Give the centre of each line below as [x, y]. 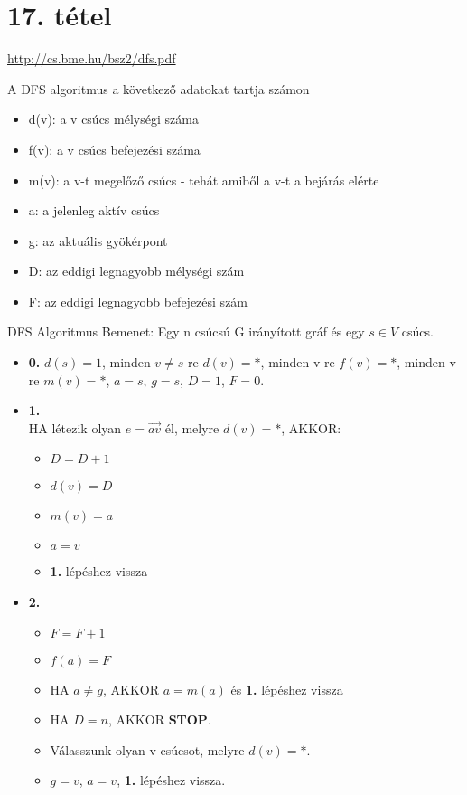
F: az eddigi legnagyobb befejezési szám [138, 301]
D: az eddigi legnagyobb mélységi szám [136, 271]
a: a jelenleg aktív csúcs [94, 210]
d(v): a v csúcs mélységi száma [113, 119]
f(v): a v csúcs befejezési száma [114, 149]
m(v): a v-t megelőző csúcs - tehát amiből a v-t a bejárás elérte [204, 180]
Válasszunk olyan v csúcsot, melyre [147, 749]
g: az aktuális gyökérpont [98, 240]
